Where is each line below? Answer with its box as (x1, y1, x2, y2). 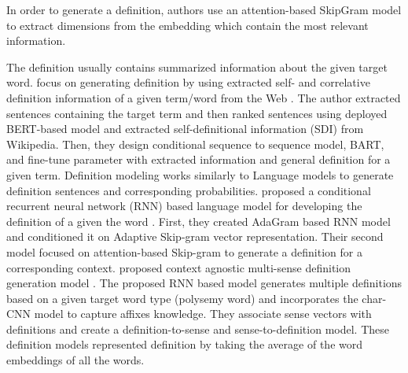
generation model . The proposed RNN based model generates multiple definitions (6, 275, 402, 291)
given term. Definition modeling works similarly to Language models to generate (6, 166, 394, 183)
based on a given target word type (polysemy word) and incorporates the (6, 290, 358, 306)
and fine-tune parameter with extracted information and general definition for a (6, 151, 391, 168)
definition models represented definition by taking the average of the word (6, 336, 362, 353)
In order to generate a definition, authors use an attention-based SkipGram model (6, 2, 402, 17)
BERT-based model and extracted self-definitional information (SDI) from (6, 120, 364, 137)
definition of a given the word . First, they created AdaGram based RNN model (6, 212, 391, 229)
